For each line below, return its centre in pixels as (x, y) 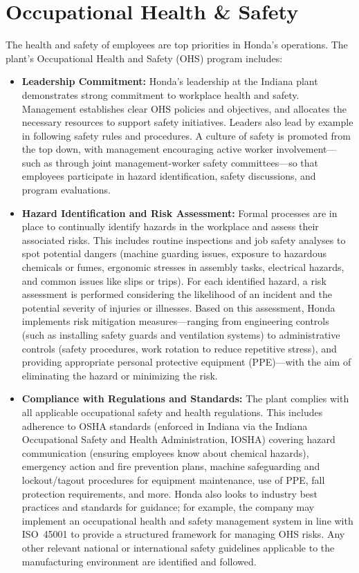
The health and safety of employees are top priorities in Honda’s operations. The (177, 45)
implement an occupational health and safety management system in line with (187, 520)
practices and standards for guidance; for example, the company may (168, 507)
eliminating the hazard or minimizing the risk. (120, 375)
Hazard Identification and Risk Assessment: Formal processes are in (179, 213)
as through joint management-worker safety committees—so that (181, 162)
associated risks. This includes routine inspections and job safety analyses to (184, 239)
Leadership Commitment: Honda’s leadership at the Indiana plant (170, 81)
